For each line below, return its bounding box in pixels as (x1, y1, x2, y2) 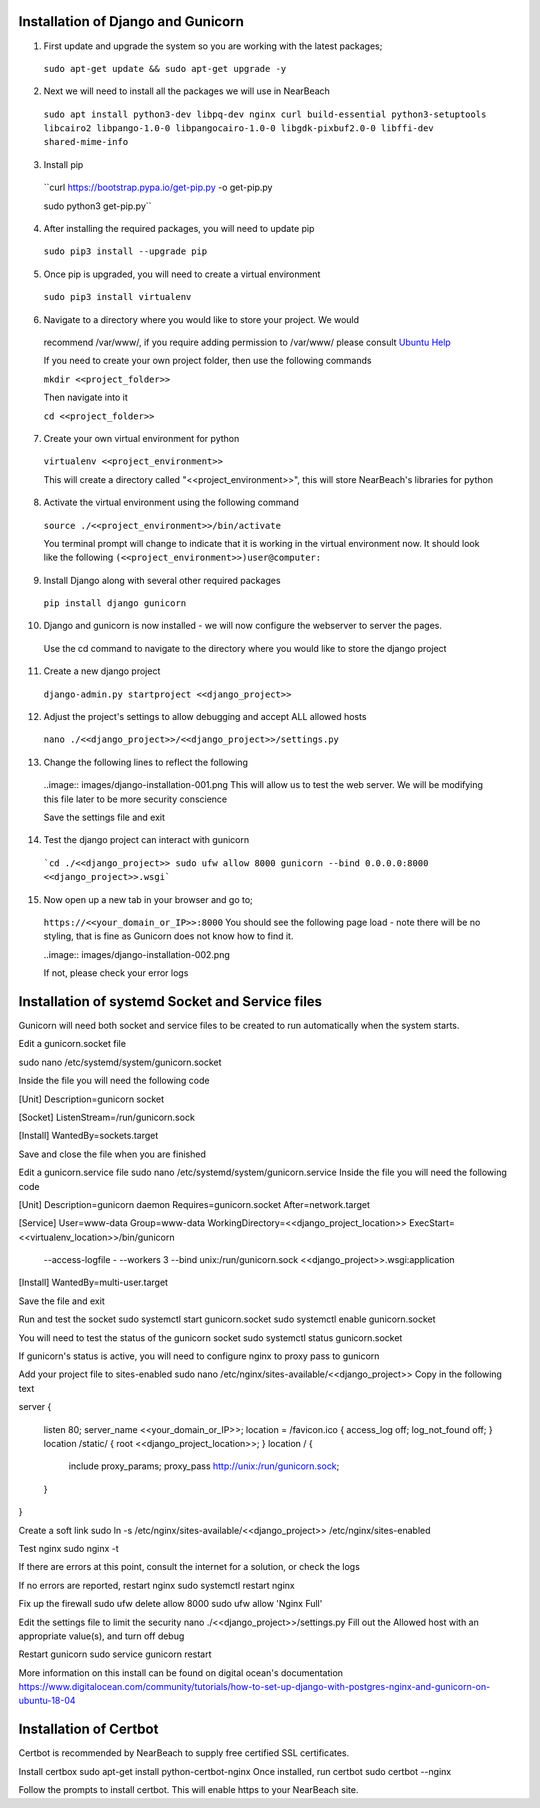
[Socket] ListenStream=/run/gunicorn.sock (18, 1111, 195, 1123)
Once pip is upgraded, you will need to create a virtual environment (43, 268, 321, 280)
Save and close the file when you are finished (18, 1148, 207, 1160)
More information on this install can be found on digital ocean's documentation (18, 1666, 344, 1679)
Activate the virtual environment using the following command (43, 496, 300, 509)
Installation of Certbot (18, 1721, 159, 1738)
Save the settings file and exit (43, 811, 165, 823)
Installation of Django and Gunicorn (18, 13, 245, 30)
